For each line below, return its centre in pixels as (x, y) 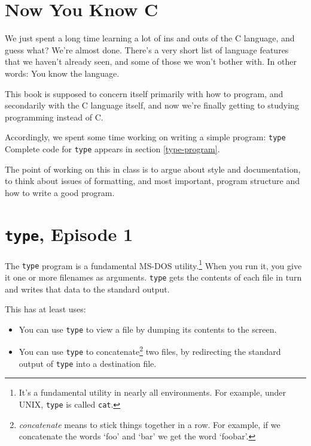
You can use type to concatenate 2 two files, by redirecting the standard (150, 351)
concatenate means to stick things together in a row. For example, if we (150, 424)
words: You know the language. (62, 73)
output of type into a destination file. (88, 363)
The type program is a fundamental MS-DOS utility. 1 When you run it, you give (153, 264)
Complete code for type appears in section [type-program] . (112, 148)
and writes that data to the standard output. (87, 289)
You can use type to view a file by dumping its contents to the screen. (148, 329)
